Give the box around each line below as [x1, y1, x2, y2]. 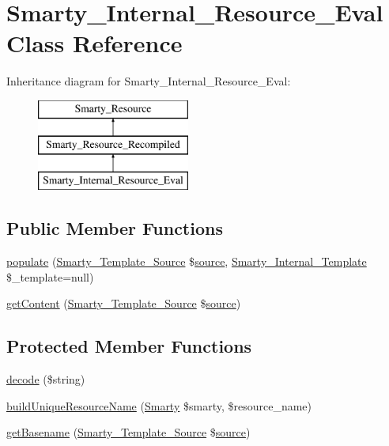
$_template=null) [6, 268, 94, 285]
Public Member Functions [6, 216, 223, 240]
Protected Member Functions [6, 334, 252, 358]
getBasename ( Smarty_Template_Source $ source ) [6, 424, 251, 440]
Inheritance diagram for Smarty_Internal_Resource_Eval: [6, 73, 291, 89]
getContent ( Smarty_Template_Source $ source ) [6, 295, 241, 312]
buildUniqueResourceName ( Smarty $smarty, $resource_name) [6, 397, 312, 414]
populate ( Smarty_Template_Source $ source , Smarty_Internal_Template [6, 253, 367, 270]
